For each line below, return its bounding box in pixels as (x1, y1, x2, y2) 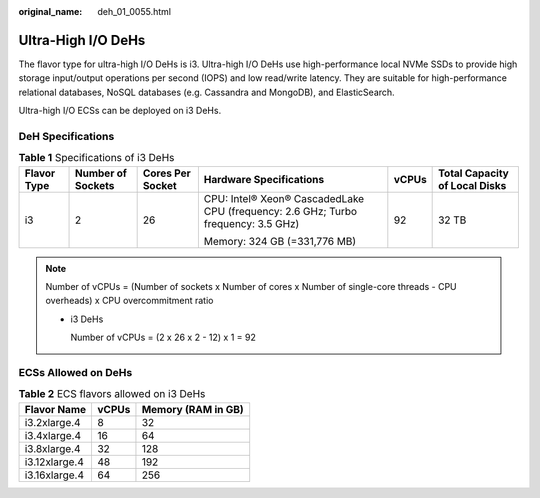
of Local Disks (438, 178, 507, 192)
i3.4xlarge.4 (24, 428, 82, 442)
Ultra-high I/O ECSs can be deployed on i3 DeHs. (18, 105, 222, 117)
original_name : (18, 6, 83, 17)
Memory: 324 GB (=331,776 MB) (203, 234, 357, 248)
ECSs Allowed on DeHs (18, 365, 133, 379)
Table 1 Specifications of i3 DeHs (18, 151, 175, 165)
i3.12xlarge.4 (24, 455, 85, 469)
